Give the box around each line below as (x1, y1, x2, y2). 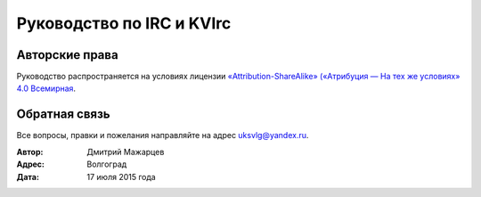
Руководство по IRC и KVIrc (16, 13, 232, 33)
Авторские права (16, 47, 119, 62)
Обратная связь (16, 107, 110, 122)
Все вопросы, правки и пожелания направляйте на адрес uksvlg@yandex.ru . (16, 130, 309, 141)
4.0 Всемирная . (16, 83, 76, 94)
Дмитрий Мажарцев (86, 146, 165, 157)
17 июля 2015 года (86, 171, 156, 182)
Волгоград (86, 159, 127, 169)
